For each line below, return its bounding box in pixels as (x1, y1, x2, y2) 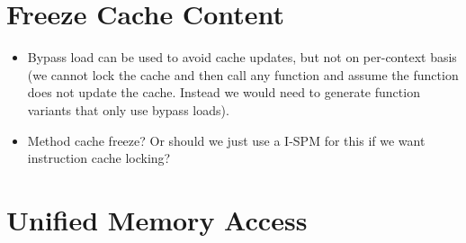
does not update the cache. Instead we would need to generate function (27, 83, 420, 102)
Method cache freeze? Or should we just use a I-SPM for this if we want (27, 130, 426, 149)
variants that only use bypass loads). (27, 100, 229, 119)
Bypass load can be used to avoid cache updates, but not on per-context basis (27, 48, 457, 67)
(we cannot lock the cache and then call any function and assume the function (27, 65, 459, 84)
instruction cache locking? (27, 148, 171, 167)
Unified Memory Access (6, 201, 308, 238)
